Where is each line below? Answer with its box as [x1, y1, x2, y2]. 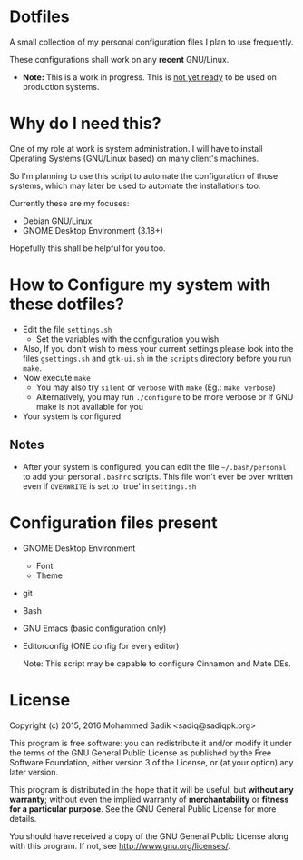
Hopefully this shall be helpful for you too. [9, 243, 166, 254]
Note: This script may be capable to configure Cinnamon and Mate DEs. [22, 657, 292, 669]
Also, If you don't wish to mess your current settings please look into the [22, 343, 294, 354]
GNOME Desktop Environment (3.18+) [22, 225, 163, 235]
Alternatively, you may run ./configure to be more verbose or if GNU [35, 391, 294, 402]
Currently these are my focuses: [9, 197, 130, 208]
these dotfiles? [9, 294, 125, 315]
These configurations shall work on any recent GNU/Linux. [9, 54, 230, 65]
